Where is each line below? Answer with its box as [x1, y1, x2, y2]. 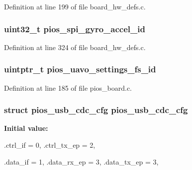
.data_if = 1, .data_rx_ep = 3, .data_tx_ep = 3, [4, 156, 159, 167]
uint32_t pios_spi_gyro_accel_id [4, 22, 145, 35]
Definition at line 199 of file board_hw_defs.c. [4, 1, 146, 11]
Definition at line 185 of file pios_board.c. [4, 82, 132, 93]
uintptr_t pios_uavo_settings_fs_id [4, 63, 156, 75]
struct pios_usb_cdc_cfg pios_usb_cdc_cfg [4, 104, 188, 116]
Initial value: [4, 123, 48, 133]
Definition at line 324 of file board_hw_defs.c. [4, 42, 146, 52]
